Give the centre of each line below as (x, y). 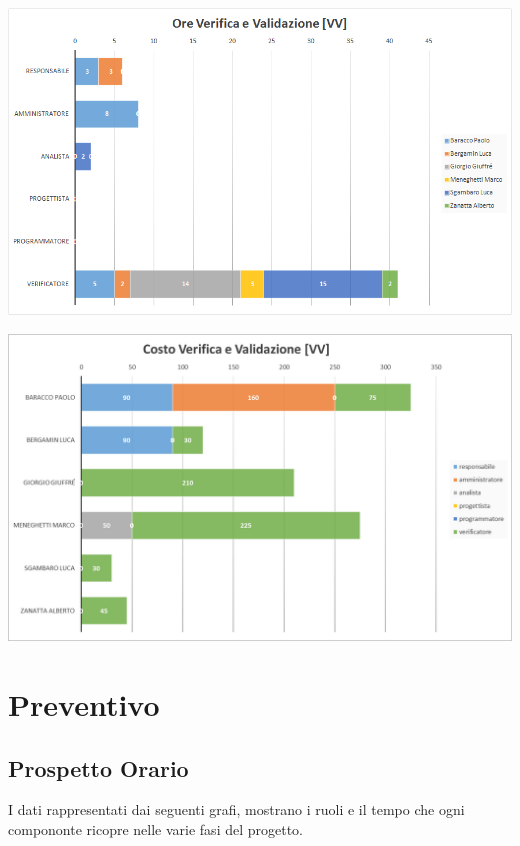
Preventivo (84, 703)
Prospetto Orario (98, 767)
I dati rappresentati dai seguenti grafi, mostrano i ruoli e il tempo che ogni (236, 809)
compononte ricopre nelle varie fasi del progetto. (156, 828)
